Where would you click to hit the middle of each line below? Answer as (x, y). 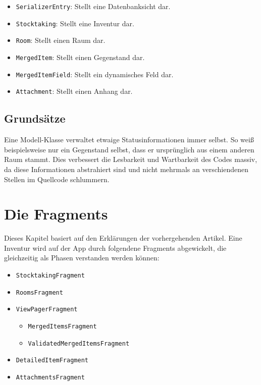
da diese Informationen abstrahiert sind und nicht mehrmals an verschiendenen (126, 169)
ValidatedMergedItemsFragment (79, 343)
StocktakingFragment (50, 276)
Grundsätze (35, 118)
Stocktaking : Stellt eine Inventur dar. (75, 23)
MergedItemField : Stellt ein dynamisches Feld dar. (95, 74)
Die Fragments (56, 214)
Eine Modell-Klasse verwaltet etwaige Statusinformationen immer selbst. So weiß (129, 140)
